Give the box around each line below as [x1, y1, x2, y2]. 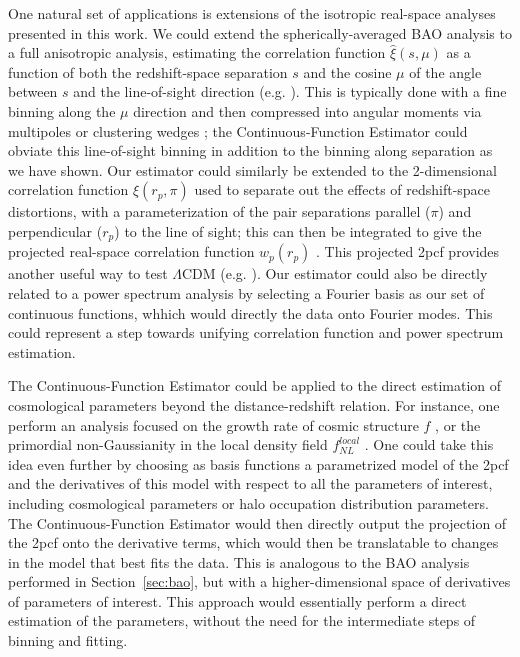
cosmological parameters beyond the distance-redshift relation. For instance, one [8, 394, 500, 415]
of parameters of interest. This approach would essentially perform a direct [8, 590, 467, 611]
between [8, 81, 58, 102]
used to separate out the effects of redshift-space [194, 179, 491, 200]
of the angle [409, 61, 482, 82]
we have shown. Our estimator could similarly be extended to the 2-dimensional [8, 159, 497, 180]
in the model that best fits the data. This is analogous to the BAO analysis [8, 551, 470, 572]
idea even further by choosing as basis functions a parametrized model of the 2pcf [8, 453, 509, 474]
